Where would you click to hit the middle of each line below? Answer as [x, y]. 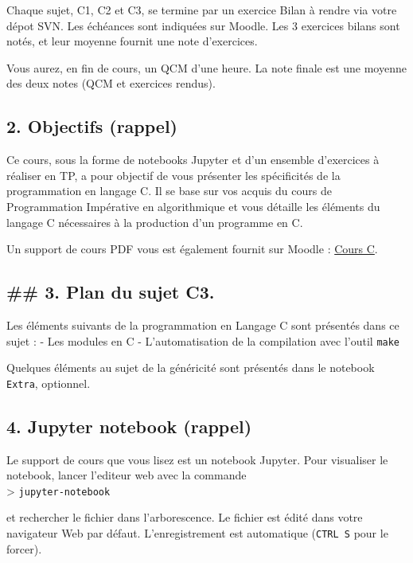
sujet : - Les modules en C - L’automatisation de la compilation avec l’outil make [203, 340]
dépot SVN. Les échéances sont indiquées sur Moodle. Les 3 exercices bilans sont [203, 25]
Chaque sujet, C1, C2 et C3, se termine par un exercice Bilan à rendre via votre [202, 10]
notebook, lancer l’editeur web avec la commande [127, 475]
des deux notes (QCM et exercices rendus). [111, 83]
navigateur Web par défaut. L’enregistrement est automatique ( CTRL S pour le [197, 533]
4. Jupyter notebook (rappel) [129, 426]
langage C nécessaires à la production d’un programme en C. [155, 222]
